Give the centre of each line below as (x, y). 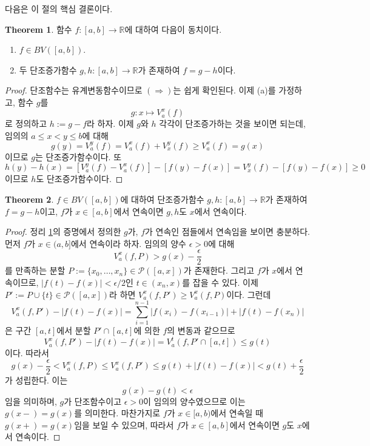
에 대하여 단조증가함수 (162, 199)
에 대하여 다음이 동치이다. (173, 29)
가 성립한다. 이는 (36, 380)
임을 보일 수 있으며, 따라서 (124, 424)
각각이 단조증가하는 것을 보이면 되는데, (232, 123)
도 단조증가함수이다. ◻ (79, 179)
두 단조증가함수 (48, 69)
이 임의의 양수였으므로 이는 (194, 401)
